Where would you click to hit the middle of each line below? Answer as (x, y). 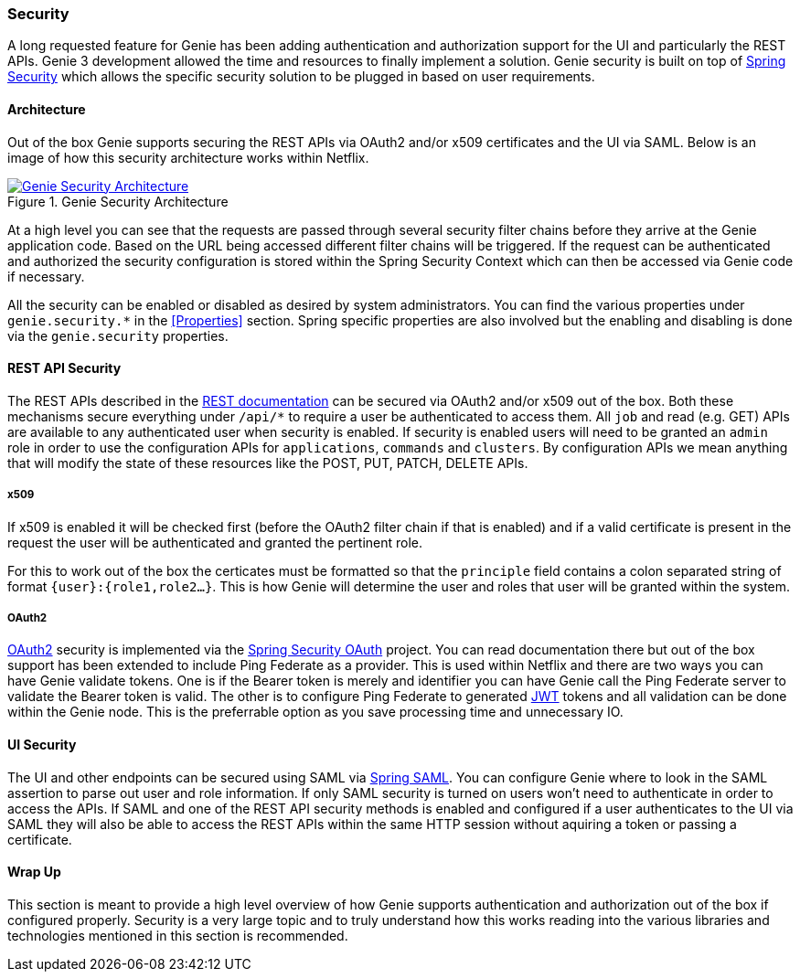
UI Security (42, 744)
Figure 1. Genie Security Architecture (118, 201)
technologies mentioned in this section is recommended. (178, 935)
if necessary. (46, 276)
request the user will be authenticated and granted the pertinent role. (215, 542)
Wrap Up (34, 872)
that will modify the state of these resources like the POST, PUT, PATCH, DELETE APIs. (268, 463)
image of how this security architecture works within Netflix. (188, 157)
